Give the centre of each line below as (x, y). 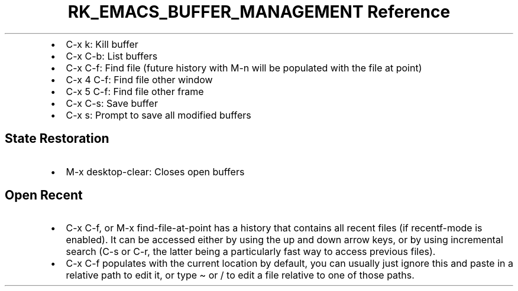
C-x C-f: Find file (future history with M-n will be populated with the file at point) (244, 68)
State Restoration (57, 139)
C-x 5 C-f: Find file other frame (135, 91)
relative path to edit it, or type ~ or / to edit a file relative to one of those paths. (240, 275)
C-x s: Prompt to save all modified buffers (158, 115)
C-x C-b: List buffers (112, 56)
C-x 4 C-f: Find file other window (139, 79)
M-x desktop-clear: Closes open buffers (155, 171)
